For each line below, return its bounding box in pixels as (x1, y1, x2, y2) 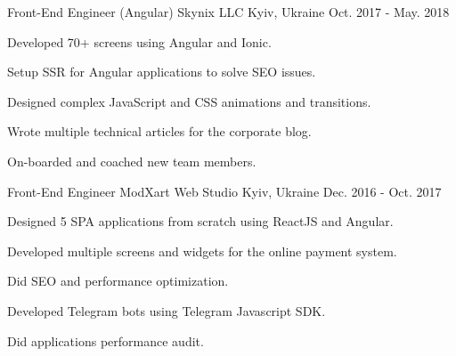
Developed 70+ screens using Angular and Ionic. (7, 32, 272, 51)
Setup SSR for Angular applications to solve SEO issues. (7, 62, 316, 81)
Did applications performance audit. (7, 331, 204, 350)
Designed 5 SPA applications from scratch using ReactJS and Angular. (7, 212, 394, 231)
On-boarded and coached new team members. (7, 151, 256, 170)
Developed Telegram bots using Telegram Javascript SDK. (7, 301, 326, 320)
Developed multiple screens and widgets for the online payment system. (7, 241, 397, 260)
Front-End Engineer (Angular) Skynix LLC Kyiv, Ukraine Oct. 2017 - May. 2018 (7, 3, 450, 20)
